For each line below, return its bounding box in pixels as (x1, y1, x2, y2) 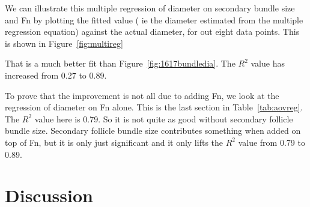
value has (251, 57, 285, 70)
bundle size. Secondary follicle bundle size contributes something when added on (5, 124, 301, 137)
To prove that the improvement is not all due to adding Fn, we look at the (5, 89, 279, 101)
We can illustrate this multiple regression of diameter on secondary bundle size (5, 2, 295, 14)
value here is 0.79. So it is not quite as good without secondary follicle (34, 112, 293, 125)
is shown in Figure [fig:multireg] (5, 37, 123, 49)
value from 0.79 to (238, 136, 305, 148)
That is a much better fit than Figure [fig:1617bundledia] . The (5, 57, 236, 70)
